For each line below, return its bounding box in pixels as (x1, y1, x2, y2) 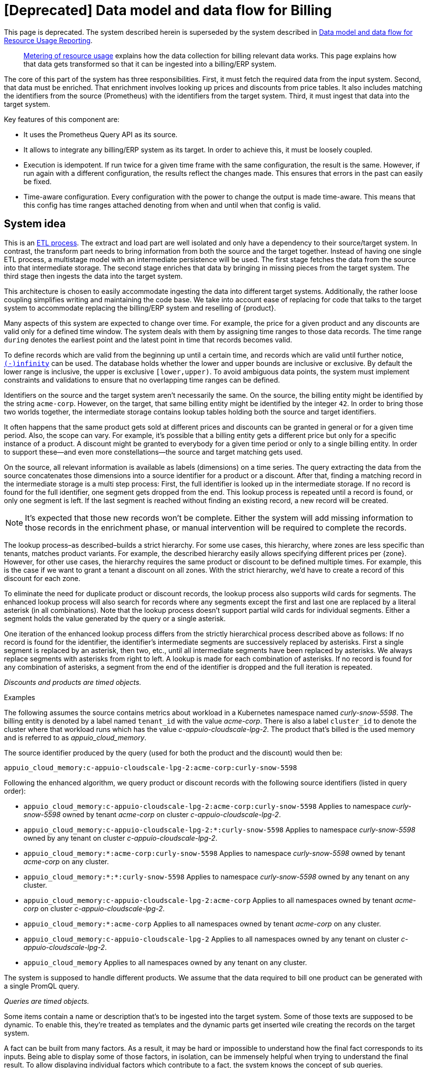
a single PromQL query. (4, 981, 79, 990)
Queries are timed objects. (4, 996, 90, 1005)
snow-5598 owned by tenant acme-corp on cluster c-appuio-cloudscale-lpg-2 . (24, 810, 281, 819)
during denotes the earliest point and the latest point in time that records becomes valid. (4, 335, 292, 344)
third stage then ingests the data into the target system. (4, 271, 183, 280)
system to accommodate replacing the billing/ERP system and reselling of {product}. (4, 303, 276, 312)
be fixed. (24, 177, 52, 186)
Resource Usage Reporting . (4, 36, 93, 45)
